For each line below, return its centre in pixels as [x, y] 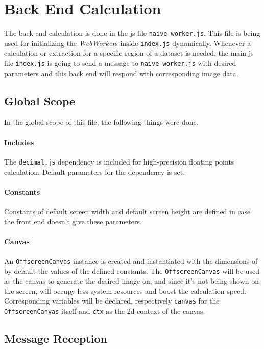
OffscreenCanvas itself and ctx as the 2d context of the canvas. [105, 311]
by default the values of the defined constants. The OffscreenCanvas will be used [132, 271]
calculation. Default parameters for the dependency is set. [95, 171]
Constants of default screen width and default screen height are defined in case [127, 211]
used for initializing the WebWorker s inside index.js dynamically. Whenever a [128, 43]
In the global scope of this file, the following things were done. [101, 122]
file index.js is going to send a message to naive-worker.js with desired [120, 63]
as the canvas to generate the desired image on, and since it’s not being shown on [132, 281]
